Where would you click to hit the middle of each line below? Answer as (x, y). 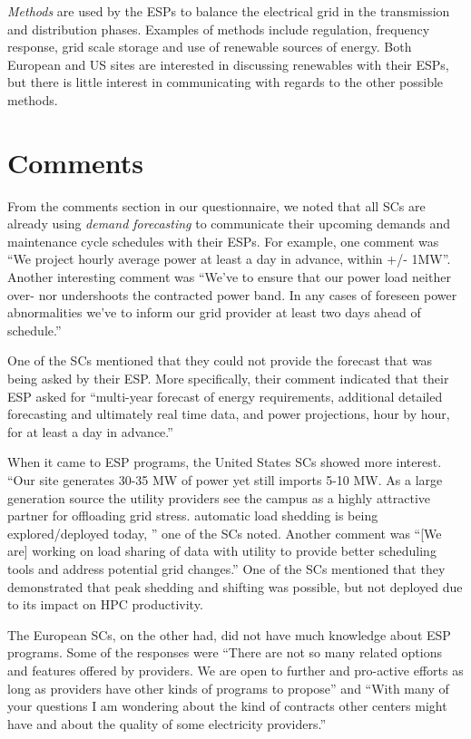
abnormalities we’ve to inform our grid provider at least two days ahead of (214, 312)
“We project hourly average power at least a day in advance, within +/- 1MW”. (229, 259)
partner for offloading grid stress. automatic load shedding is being (193, 515)
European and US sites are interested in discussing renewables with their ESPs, (228, 64)
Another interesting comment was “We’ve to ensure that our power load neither (229, 277)
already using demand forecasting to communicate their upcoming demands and (229, 224)
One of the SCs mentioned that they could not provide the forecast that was (220, 360)
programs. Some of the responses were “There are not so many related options (225, 652)
